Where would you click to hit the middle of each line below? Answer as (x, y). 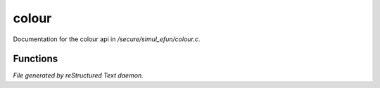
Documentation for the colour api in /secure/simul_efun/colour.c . (107, 39)
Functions (36, 59)
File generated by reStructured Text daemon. (78, 75)
